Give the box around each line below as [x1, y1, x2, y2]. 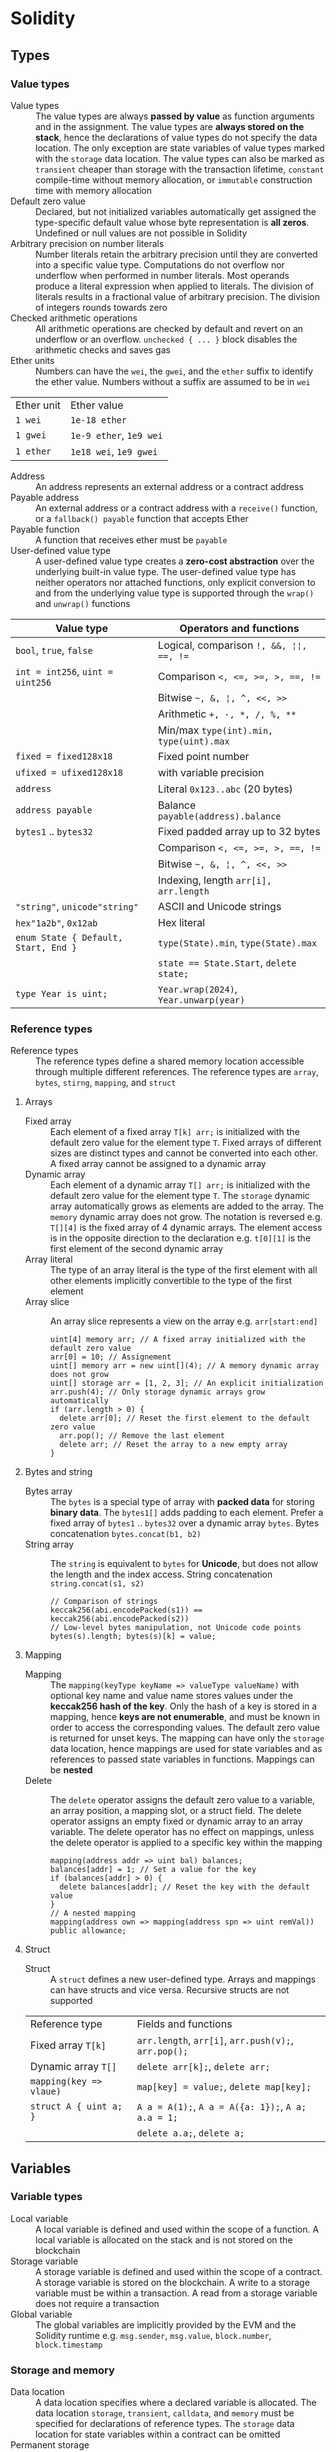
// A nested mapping [49, 1908, 136, 1919]
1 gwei [15, 429, 47, 441]
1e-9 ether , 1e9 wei [69, 428, 163, 442]
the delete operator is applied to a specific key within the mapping [49, 1837, 323, 1849]
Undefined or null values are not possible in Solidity [35, 227, 248, 239]
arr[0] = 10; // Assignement [49, 1352, 172, 1362]
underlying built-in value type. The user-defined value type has [35, 565, 297, 577]
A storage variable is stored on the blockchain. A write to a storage [35, 2276, 310, 2288]
